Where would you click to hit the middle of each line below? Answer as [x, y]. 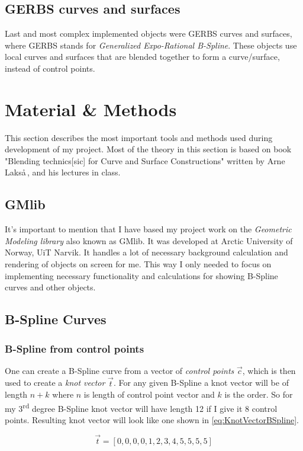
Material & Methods [91, 109]
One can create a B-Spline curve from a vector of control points [120, 370]
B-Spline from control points [75, 348]
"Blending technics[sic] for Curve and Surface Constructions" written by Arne [145, 160]
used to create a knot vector [55, 383]
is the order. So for [259, 394]
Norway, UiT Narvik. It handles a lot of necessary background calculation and [146, 252]
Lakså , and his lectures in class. [63, 172]
